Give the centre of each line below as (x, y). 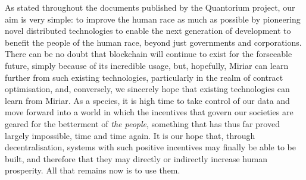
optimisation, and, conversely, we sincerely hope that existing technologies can (147, 89)
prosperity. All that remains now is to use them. (93, 170)
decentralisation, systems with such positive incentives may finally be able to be (150, 147)
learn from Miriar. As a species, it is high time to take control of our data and (147, 100)
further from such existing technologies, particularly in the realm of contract (144, 77)
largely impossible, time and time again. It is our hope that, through (130, 135)
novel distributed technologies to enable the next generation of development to (148, 31)
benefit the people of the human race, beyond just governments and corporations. (153, 42)
